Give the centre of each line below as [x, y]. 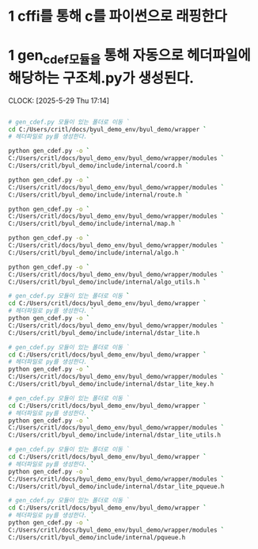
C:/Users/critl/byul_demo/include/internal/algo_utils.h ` [108, 282]
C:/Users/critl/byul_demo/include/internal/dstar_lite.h [104, 333]
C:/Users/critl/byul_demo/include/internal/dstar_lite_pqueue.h [116, 486]
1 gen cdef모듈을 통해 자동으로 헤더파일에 [129, 57]
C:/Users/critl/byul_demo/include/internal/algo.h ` [97, 253]
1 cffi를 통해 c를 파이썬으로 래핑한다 [118, 16]
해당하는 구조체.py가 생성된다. [101, 78]
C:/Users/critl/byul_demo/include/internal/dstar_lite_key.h [111, 384]
